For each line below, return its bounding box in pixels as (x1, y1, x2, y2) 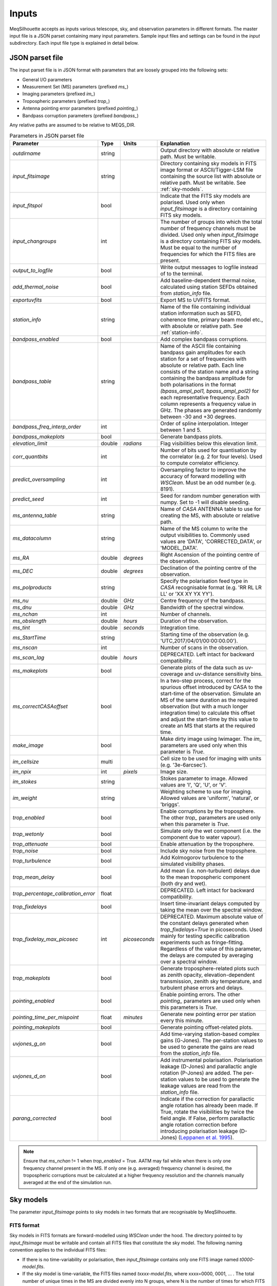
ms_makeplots (12, 667, 48, 674)
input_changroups (12, 237, 56, 244)
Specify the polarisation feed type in (160, 577, 248, 584)
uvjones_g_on (12, 1040, 46, 1047)
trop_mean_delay (12, 873, 55, 881)
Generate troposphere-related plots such (160, 964, 259, 972)
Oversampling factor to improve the (160, 466, 246, 473)
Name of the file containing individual (160, 303, 251, 310)
